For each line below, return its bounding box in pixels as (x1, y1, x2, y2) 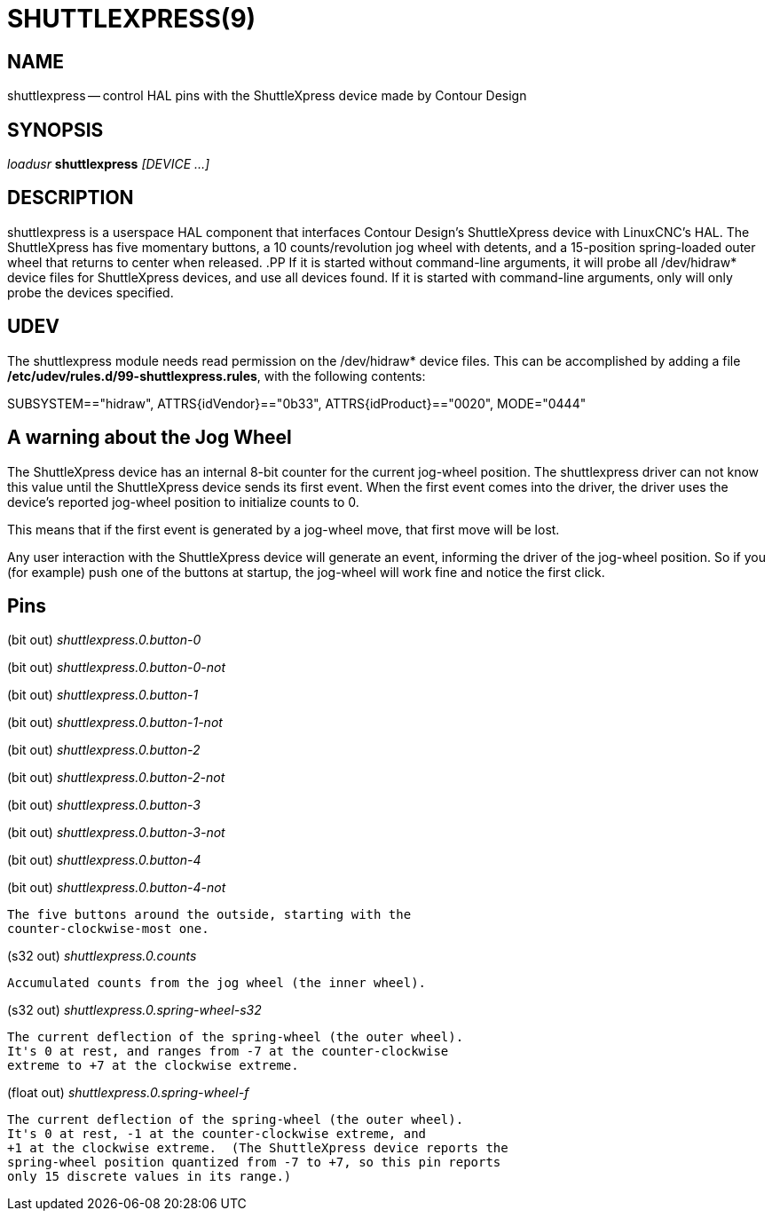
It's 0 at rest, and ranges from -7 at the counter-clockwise (7, 1044, 449, 1059)
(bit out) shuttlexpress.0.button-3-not (7, 825, 225, 841)
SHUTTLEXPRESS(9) (7, 4, 256, 34)
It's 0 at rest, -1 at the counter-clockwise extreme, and (7, 1127, 427, 1142)
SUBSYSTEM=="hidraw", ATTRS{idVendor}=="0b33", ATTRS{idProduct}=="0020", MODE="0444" (7, 395, 587, 411)
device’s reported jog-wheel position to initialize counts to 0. (7, 494, 359, 510)
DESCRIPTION (7, 186, 134, 210)
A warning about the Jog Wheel (7, 426, 292, 449)
